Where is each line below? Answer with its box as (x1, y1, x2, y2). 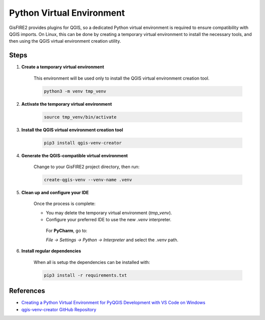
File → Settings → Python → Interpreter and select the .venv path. (46, 236, 179, 243)
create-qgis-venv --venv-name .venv (44, 177, 132, 182)
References (9, 287, 45, 295)
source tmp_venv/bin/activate (44, 114, 117, 120)
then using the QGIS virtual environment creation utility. (9, 38, 121, 44)
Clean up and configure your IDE (21, 189, 89, 195)
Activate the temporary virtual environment (21, 101, 112, 107)
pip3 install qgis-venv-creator (44, 140, 122, 145)
